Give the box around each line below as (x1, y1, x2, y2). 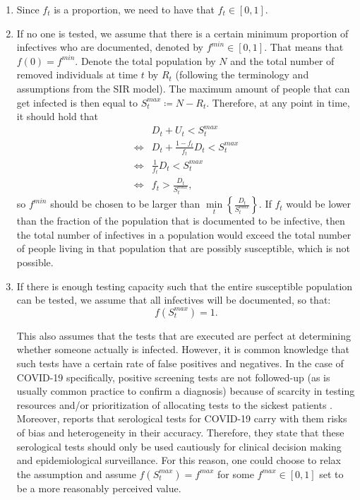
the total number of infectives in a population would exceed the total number (16, 227, 352, 242)
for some (217, 466, 254, 481)
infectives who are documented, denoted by (16, 40, 203, 54)
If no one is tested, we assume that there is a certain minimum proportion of (16, 25, 349, 40)
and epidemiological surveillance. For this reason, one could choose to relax (16, 453, 341, 468)
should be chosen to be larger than (50, 196, 200, 211)
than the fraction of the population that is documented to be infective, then (16, 213, 345, 228)
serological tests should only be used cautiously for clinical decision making (16, 439, 342, 453)
